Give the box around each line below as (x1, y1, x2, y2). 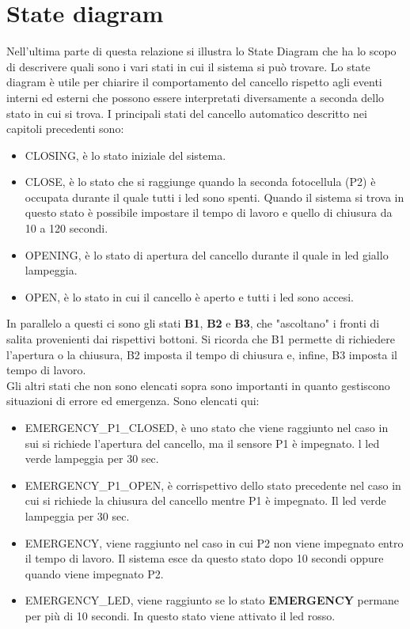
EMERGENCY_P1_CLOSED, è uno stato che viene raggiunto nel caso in (25, 419, 389, 435)
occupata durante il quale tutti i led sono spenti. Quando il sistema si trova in (25, 188, 404, 205)
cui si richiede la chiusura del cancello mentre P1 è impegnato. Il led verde (25, 492, 386, 509)
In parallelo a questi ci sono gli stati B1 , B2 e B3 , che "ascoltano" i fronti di (6, 315, 380, 332)
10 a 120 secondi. (25, 220, 108, 237)
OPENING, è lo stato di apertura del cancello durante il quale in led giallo (25, 246, 389, 263)
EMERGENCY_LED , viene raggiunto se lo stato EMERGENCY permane (25, 592, 400, 608)
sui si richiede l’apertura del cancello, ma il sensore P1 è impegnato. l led (25, 434, 380, 451)
